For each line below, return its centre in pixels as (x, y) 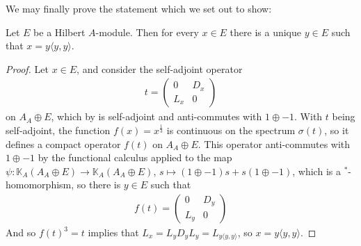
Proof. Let (27, 68)
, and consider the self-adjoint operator (160, 68)
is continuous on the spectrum (231, 130)
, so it (337, 130)
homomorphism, (40, 184)
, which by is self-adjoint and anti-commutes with (157, 116)
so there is (99, 184)
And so (21, 232)
